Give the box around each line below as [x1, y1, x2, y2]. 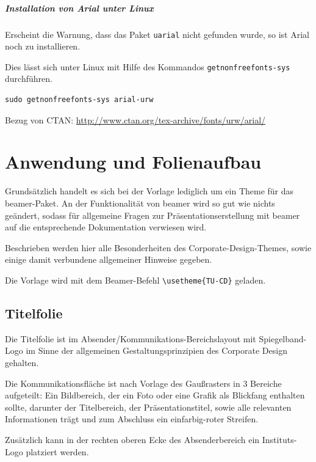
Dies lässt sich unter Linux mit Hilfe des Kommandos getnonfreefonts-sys [5, 60, 290, 73]
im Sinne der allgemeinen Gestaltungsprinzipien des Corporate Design [26, 344, 287, 357]
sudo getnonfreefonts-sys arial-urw [5, 95, 154, 105]
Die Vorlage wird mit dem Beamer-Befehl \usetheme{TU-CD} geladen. [5, 273, 266, 286]
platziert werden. [26, 445, 89, 458]
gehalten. [5, 356, 39, 369]
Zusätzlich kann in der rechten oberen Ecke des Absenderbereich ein [5, 433, 260, 446]
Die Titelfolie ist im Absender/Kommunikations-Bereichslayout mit [5, 332, 256, 345]
